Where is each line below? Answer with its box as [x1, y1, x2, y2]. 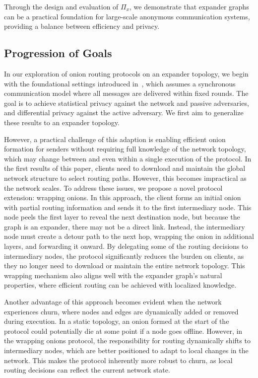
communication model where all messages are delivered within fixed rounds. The [4, 88, 249, 98]
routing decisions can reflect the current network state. [4, 365, 170, 375]
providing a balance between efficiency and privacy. [4, 21, 160, 31]
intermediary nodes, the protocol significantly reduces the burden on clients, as [4, 250, 244, 261]
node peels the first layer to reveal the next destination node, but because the [4, 212, 240, 222]
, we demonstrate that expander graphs [129, 1, 249, 11]
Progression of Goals [4, 45, 112, 61]
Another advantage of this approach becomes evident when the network [4, 297, 222, 307]
